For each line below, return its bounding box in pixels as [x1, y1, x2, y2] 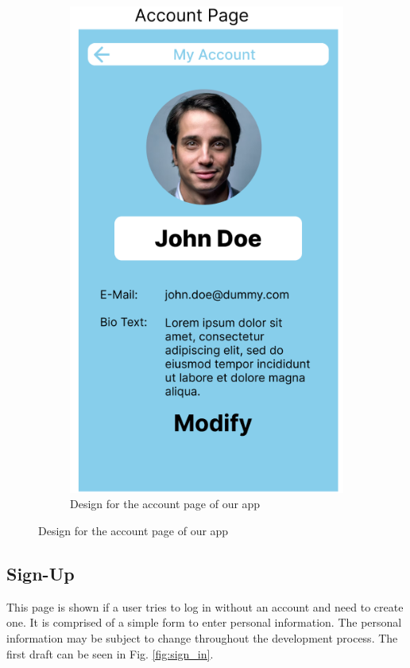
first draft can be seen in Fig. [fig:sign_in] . [6, 645, 214, 662]
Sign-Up [6, 561, 75, 585]
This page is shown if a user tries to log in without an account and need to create [6, 598, 404, 615]
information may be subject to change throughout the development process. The [6, 630, 398, 646]
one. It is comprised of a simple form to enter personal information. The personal [6, 614, 402, 631]
